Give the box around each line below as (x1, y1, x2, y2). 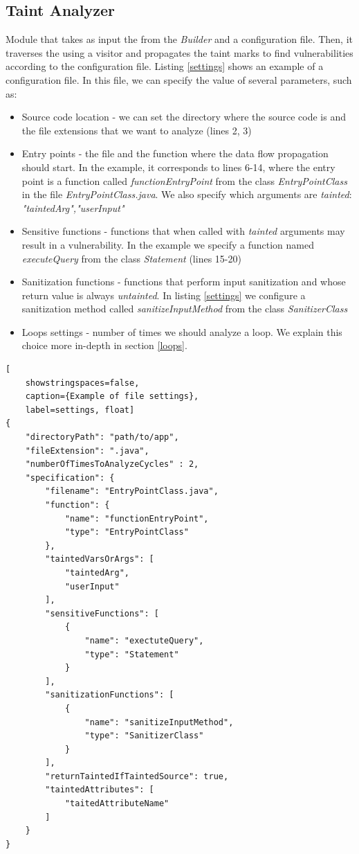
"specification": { (25, 472, 115, 483)
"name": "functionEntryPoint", (64, 513, 209, 524)
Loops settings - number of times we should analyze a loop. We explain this (21, 324, 342, 339)
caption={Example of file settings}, (25, 391, 199, 402)
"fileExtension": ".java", (25, 445, 149, 456)
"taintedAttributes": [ (45, 785, 154, 795)
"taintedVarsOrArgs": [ (45, 554, 154, 564)
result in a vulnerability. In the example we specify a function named (21, 237, 314, 251)
